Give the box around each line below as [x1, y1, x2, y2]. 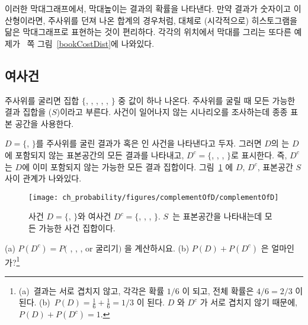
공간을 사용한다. [15, 117, 74, 129]
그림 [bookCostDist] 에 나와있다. [37, 37, 155, 49]
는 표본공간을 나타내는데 [172, 210, 262, 222]
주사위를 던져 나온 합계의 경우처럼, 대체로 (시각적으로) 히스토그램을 [47, 14, 297, 26]
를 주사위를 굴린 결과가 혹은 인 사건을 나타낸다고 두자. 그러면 [36, 137, 262, 149]
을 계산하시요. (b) [124, 241, 190, 254]
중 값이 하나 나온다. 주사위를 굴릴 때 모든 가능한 [118, 94, 296, 106]
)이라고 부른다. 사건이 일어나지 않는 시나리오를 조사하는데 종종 [56, 106, 288, 118]
